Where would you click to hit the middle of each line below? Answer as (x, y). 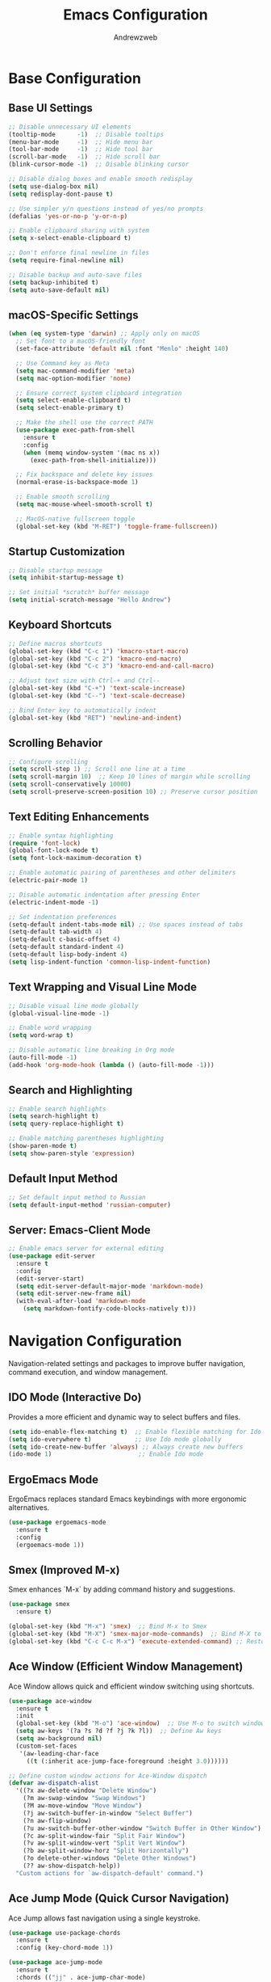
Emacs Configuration (135, 15)
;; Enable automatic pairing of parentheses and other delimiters (122, 873)
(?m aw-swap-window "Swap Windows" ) (85, 1799)
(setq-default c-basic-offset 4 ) (65, 939)
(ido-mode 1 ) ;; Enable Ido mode (106, 1454)
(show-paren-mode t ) (43, 1146)
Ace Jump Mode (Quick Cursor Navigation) (119, 1898)
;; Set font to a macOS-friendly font (81, 341)
